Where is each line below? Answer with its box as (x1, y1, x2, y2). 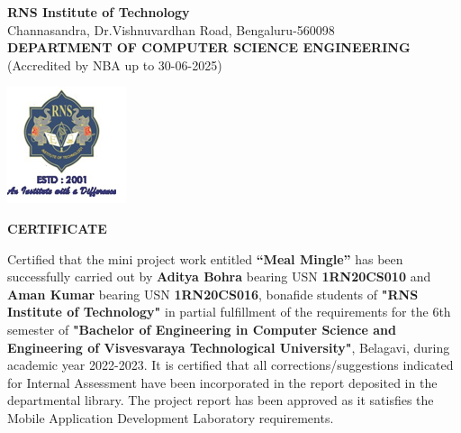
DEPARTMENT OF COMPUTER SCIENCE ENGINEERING (7, 38, 411, 57)
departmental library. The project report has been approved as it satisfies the (7, 391, 434, 410)
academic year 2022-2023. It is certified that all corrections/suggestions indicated (7, 355, 454, 374)
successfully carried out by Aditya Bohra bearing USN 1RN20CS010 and (7, 267, 431, 286)
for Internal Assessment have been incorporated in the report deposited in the (7, 373, 438, 392)
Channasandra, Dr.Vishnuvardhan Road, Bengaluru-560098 (7, 20, 335, 39)
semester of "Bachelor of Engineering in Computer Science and (7, 319, 396, 338)
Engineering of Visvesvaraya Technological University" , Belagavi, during (7, 337, 450, 356)
